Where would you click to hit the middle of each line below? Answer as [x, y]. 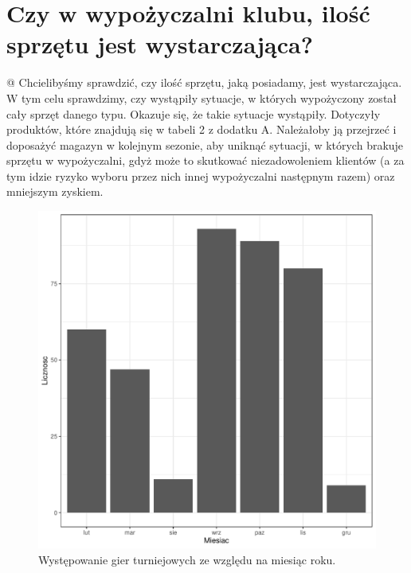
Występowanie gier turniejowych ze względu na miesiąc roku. [187, 559]
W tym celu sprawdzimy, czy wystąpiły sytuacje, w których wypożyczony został [202, 97]
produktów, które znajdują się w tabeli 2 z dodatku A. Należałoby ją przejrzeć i [202, 129]
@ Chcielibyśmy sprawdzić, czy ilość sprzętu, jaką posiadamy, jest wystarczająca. [204, 82]
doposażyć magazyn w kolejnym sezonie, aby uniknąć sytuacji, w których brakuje [205, 144]
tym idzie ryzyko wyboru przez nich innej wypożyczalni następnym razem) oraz [201, 175]
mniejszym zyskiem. [55, 191]
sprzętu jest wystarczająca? [160, 44]
